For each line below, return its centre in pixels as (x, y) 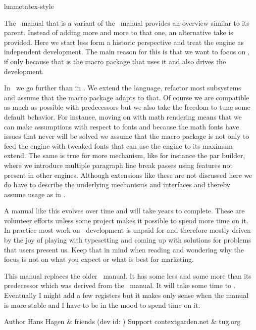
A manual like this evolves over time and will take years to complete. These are (125, 211)
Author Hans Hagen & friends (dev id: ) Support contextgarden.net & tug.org (122, 321)
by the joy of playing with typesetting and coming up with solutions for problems (128, 240)
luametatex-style (29, 6)
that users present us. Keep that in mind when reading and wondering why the (124, 249)
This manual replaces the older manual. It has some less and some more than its (128, 275)
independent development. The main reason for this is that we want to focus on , (127, 52)
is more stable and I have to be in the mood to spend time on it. (102, 305)
